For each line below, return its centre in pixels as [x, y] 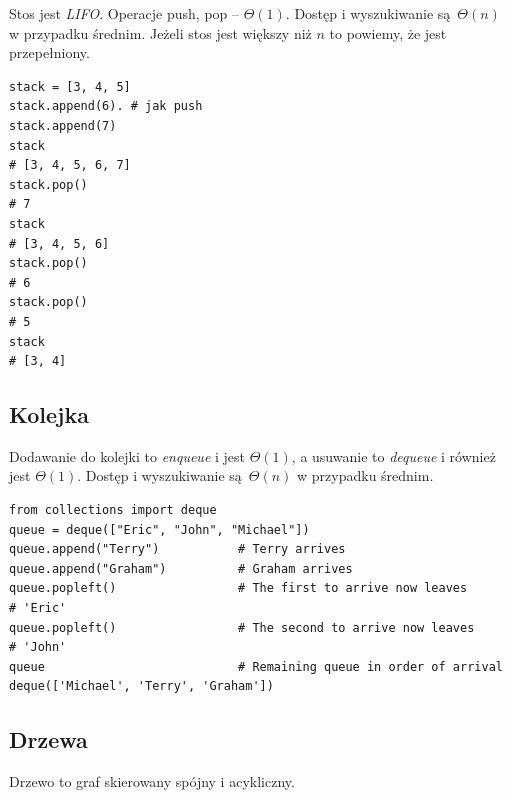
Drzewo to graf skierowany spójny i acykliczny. [152, 781]
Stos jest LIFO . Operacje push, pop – [124, 13]
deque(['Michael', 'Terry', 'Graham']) [141, 686]
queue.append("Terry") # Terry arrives [177, 549]
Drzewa [48, 739]
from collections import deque [113, 510]
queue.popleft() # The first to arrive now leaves [238, 588]
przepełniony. [49, 52]
